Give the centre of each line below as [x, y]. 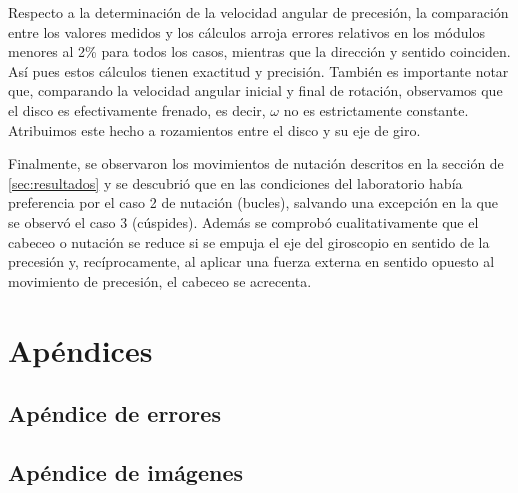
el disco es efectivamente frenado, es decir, [137, 109]
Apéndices [80, 349]
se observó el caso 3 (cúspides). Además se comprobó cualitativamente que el [243, 221]
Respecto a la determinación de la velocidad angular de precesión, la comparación [258, 12]
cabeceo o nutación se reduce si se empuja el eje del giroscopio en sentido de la [249, 241]
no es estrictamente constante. [376, 109]
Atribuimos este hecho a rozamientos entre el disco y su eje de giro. [214, 129]
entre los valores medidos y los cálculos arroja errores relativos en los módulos [246, 31]
